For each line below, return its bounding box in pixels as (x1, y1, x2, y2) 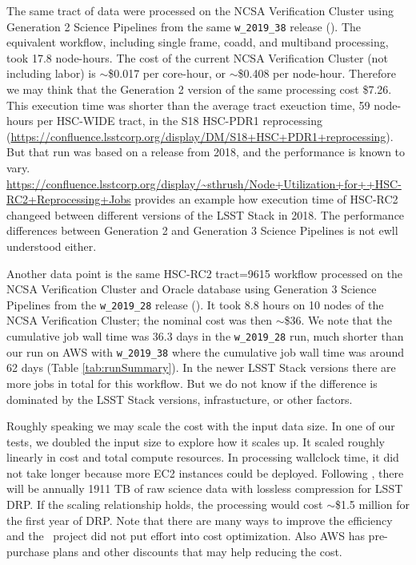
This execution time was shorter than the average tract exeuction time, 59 (6, 96, 370, 113)
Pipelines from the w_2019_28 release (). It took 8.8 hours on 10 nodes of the (6, 296, 384, 313)
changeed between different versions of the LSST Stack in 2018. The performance (6, 206, 405, 223)
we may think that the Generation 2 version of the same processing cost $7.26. (6, 81, 392, 98)
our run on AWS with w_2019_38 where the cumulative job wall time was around (6, 343, 405, 360)
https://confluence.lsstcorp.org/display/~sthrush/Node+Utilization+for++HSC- (6, 175, 402, 192)
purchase (6, 543, 50, 559)
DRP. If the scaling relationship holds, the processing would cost (6, 496, 323, 513)
